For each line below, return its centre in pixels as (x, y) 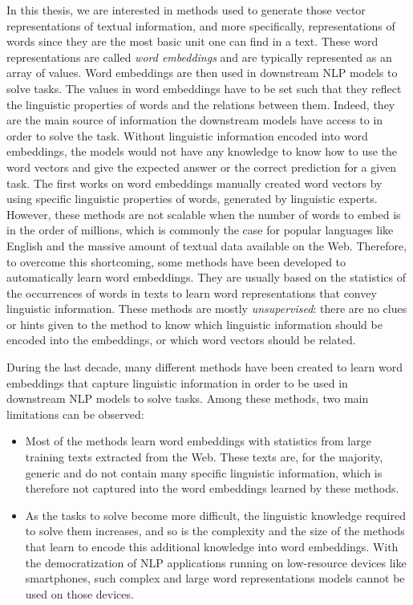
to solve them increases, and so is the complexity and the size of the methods (215, 531)
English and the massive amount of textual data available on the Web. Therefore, (207, 245)
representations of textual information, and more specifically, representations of (201, 25)
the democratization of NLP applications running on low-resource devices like (216, 562)
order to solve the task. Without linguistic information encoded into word (187, 135)
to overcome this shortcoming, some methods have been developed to (176, 261)
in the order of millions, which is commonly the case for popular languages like (200, 230)
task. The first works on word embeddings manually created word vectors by (194, 183)
